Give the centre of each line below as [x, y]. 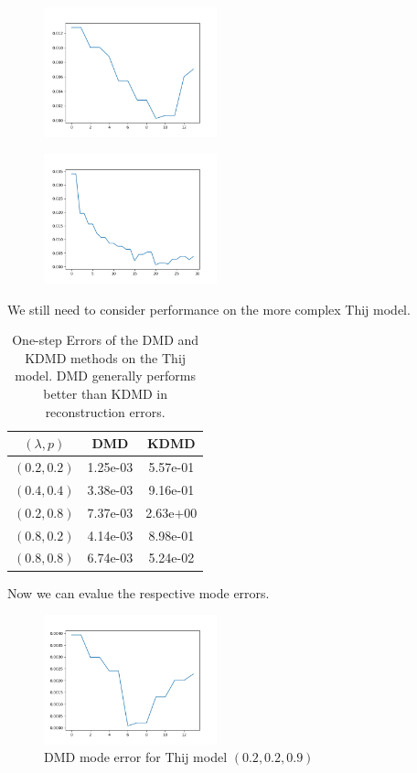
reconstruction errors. [105, 411]
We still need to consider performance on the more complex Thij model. [209, 309]
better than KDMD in [106, 393]
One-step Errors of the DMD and [106, 340]
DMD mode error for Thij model [136, 757]
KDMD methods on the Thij [106, 357]
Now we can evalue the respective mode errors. [139, 592]
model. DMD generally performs [106, 376]
